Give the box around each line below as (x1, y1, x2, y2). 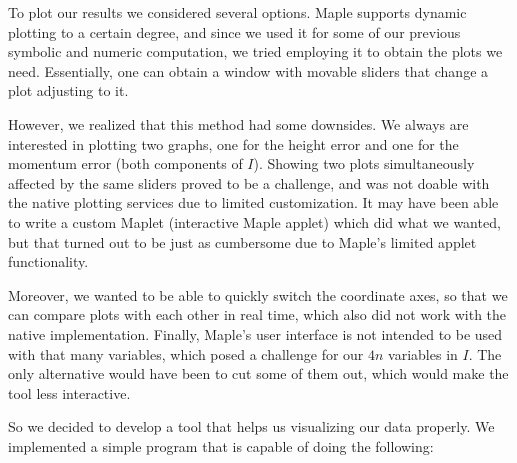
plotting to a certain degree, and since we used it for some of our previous (8, 21, 461, 42)
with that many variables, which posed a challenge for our (8, 343, 364, 364)
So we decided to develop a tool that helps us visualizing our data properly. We (8, 416, 495, 437)
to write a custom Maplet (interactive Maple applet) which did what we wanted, (8, 211, 501, 232)
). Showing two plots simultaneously (253, 153, 475, 174)
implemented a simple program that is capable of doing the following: (8, 435, 434, 456)
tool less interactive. (8, 382, 131, 403)
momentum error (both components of (8, 153, 243, 174)
